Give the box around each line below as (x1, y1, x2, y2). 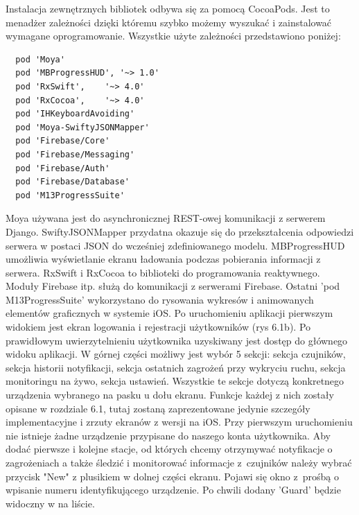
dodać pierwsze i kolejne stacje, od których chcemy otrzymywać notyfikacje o (6, 442, 333, 456)
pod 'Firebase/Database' (15, 177, 130, 187)
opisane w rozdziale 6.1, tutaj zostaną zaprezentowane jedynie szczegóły (6, 401, 310, 415)
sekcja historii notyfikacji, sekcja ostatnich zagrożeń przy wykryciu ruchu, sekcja (6, 360, 346, 374)
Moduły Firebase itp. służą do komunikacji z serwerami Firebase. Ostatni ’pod (6, 279, 340, 293)
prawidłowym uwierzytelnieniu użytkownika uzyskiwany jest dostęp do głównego (6, 333, 348, 347)
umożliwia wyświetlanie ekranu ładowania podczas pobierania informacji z (6, 252, 321, 266)
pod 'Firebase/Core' (15, 136, 110, 146)
